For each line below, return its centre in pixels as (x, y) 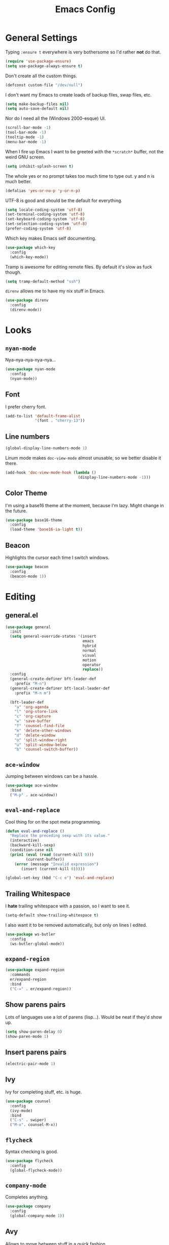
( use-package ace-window (31, 785)
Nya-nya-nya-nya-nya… (31, 360)
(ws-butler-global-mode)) (37, 944)
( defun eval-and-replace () (35, 831)
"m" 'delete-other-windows (43, 730)
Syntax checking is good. (32, 1152)
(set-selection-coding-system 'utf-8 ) (46, 224)
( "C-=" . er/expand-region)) (41, 989)
